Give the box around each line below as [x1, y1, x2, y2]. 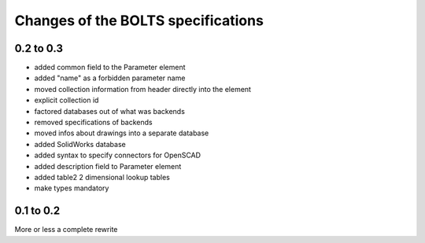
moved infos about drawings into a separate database [34, 128, 209, 138]
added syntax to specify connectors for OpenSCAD [34, 150, 201, 160]
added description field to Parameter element [34, 161, 182, 171]
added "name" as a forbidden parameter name [34, 73, 186, 83]
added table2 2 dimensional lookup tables [34, 172, 171, 182]
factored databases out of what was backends [34, 106, 185, 116]
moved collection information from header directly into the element [34, 84, 252, 94]
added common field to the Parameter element [34, 63, 186, 72]
